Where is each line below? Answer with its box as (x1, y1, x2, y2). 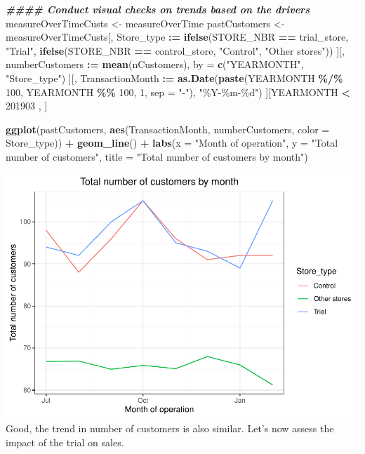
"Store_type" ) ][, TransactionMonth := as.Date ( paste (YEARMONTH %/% (6, 70, 343, 85)
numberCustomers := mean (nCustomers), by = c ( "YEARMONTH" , (6, 57, 304, 72)
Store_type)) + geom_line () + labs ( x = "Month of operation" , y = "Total (6, 135, 338, 150)
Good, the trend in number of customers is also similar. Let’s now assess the (6, 421, 334, 436)
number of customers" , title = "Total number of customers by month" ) (6, 149, 308, 163)
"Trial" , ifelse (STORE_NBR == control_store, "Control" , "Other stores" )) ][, (6, 43, 345, 58)
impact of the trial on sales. (6, 434, 124, 449)
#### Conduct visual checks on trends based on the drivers (6, 2, 310, 16)
